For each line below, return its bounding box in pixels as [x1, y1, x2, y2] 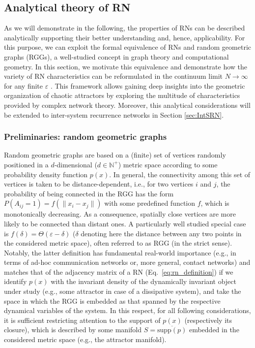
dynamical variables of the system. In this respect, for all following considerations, [4, 305, 251, 316]
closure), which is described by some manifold [4, 324, 142, 335]
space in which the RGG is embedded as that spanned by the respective [4, 295, 221, 306]
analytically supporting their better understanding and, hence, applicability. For [4, 32, 245, 42]
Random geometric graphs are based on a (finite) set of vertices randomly [4, 150, 226, 160]
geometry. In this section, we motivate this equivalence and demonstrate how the [4, 61, 247, 71]
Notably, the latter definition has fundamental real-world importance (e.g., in [4, 247, 236, 257]
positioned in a [4, 159, 49, 169]
